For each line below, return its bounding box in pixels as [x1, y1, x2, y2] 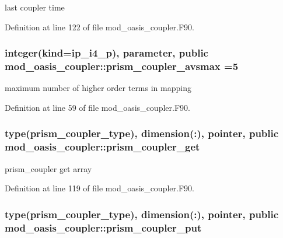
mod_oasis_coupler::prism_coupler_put [5, 220, 202, 235]
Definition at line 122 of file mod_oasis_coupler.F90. [5, 20, 194, 33]
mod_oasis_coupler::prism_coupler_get [5, 139, 200, 154]
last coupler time [5, 1, 65, 13]
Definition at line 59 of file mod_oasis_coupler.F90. [5, 101, 190, 113]
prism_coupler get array [5, 162, 92, 174]
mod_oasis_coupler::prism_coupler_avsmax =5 [5, 59, 239, 73]
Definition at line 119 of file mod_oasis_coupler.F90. [5, 182, 194, 194]
